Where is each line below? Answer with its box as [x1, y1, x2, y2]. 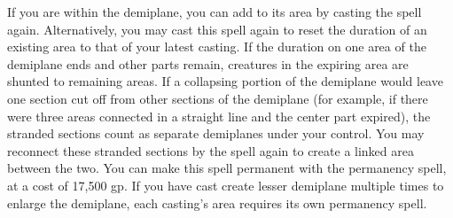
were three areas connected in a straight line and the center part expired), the [7, 106, 431, 125]
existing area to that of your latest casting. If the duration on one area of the [7, 37, 426, 56]
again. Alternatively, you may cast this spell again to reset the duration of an [7, 19, 427, 38]
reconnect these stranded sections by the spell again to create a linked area [7, 141, 414, 160]
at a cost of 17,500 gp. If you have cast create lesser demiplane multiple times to [7, 175, 444, 194]
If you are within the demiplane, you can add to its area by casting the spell [7, 3, 422, 20]
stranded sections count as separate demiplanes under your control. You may [7, 124, 425, 143]
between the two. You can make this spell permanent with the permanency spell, [7, 159, 447, 177]
